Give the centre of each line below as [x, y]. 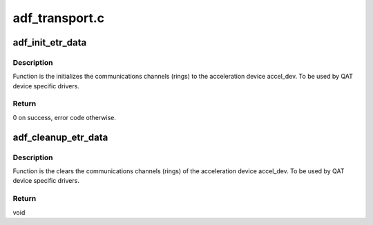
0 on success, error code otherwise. [65, 117]
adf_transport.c [59, 18]
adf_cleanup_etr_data [60, 137]
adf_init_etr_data [50, 42]
